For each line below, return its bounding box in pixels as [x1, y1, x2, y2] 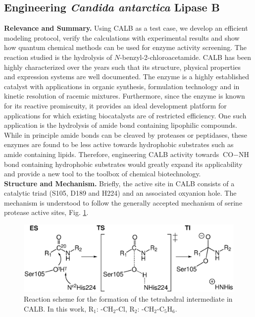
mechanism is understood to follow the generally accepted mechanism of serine [4, 197, 243, 208]
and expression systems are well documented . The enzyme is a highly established [4, 71, 249, 82]
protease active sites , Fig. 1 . [4, 207, 89, 217]
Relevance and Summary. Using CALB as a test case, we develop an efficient [4, 23, 248, 33]
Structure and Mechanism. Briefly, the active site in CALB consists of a [4, 178, 235, 188]
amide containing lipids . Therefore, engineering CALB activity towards [4, 149, 219, 159]
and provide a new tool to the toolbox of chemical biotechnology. [4, 168, 201, 179]
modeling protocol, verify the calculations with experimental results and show [4, 32, 240, 43]
